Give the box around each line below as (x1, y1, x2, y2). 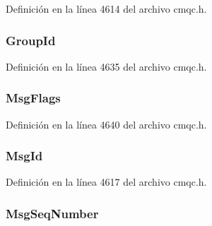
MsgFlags (6, 89, 61, 107)
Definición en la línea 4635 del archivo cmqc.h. (6, 59, 207, 73)
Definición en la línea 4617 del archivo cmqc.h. (6, 174, 207, 189)
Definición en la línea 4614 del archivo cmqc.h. (6, 1, 207, 16)
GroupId (6, 31, 56, 49)
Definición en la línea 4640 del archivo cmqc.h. (6, 117, 207, 131)
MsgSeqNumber (6, 204, 99, 222)
